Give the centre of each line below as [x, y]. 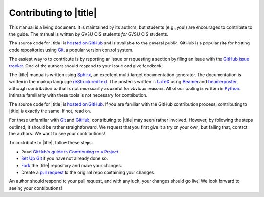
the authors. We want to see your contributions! [57, 134]
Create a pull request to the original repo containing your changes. [88, 172]
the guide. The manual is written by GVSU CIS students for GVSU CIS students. [89, 34]
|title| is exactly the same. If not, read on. [50, 111]
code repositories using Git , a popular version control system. [71, 50]
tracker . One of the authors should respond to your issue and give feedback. [86, 66]
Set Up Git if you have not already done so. [65, 158]
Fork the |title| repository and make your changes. [72, 165]
